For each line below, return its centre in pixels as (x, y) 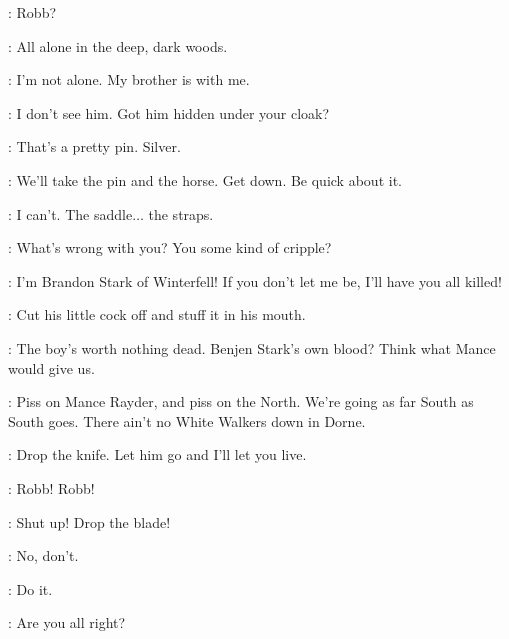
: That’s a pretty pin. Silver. (94, 146)
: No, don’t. (43, 555)
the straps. (181, 213)
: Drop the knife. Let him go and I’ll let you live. (157, 454)
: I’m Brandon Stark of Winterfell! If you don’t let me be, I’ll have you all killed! (255, 280)
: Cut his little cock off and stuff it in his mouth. (157, 314)
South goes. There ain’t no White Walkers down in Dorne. (187, 420)
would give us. (51, 367)
